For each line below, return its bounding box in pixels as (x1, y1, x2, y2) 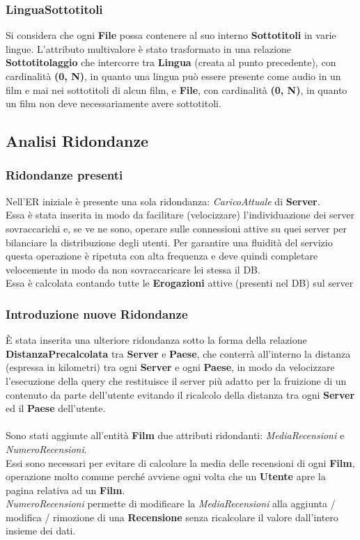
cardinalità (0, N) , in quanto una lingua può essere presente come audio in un (6, 69, 341, 83)
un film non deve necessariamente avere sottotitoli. (6, 96, 221, 111)
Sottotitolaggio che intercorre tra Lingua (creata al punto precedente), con (6, 55, 336, 70)
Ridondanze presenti (6, 166, 123, 184)
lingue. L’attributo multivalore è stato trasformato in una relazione (6, 41, 292, 56)
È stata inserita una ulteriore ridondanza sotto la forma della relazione (6, 333, 307, 347)
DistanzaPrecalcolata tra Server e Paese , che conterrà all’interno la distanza (6, 346, 351, 360)
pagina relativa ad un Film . (6, 482, 125, 497)
